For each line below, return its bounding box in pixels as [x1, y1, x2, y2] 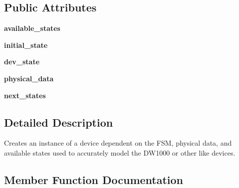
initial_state [4, 39, 48, 50]
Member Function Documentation [4, 172, 184, 187]
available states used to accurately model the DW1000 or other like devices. [4, 147, 236, 158]
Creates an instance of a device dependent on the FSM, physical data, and [4, 138, 232, 148]
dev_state [4, 56, 40, 67]
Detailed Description [4, 114, 113, 130]
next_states [4, 90, 46, 100]
